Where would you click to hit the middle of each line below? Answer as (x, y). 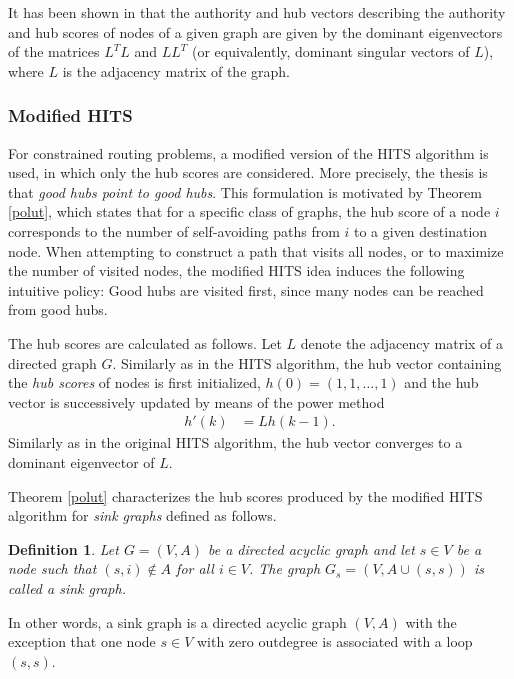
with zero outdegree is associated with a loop (334, 641)
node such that (52, 568)
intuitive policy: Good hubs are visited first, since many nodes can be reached (246, 289)
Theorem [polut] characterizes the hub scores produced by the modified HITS (245, 495)
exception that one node (82, 641)
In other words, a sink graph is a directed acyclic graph (177, 621)
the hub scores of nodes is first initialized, (134, 382)
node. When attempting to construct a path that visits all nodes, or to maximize (256, 250)
